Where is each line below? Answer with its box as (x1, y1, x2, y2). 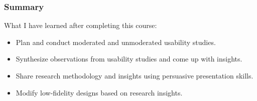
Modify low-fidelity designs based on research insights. (16, 87, 183, 97)
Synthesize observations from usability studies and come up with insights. (16, 53, 242, 64)
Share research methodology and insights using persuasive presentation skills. (16, 70, 253, 80)
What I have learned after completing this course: (4, 20, 157, 30)
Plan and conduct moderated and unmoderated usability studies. (16, 36, 216, 47)
